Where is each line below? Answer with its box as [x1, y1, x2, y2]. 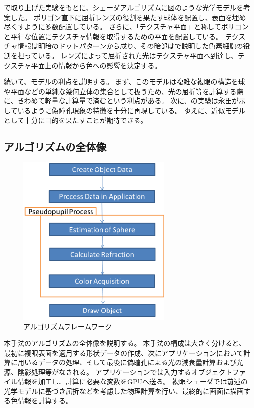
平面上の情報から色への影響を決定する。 [31, 60, 162, 70]
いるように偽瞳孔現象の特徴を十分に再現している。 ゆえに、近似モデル [17, 105, 246, 115]
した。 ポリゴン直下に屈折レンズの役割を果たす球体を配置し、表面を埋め [10, 12, 246, 22]
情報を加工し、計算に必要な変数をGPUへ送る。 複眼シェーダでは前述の [17, 376, 248, 386]
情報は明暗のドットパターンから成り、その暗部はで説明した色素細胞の [17, 41, 243, 51]
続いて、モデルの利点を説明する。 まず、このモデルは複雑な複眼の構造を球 [4, 76, 245, 87]
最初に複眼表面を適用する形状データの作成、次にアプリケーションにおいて [4, 347, 244, 358]
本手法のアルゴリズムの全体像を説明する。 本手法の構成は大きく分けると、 [4, 337, 246, 348]
